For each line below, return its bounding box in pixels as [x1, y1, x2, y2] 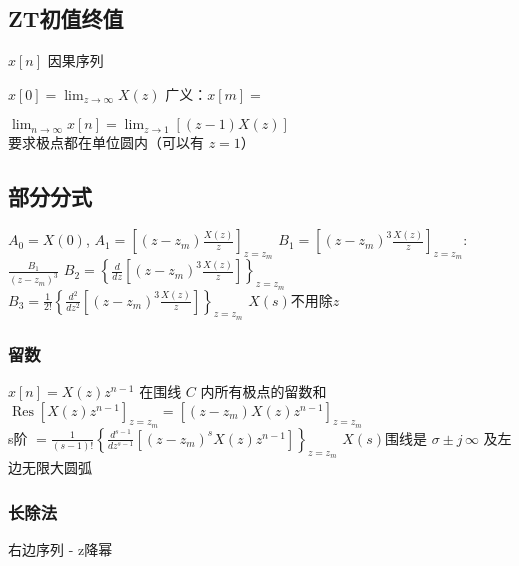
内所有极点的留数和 [200, 381, 327, 402]
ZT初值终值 [8, 3, 124, 34]
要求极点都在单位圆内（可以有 [8, 132, 204, 153]
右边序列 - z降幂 [8, 538, 113, 559]
